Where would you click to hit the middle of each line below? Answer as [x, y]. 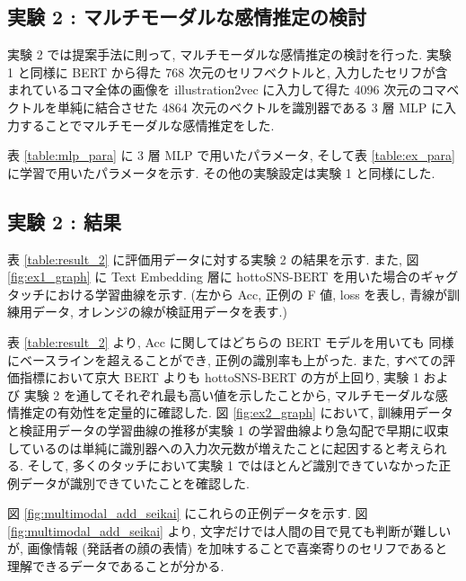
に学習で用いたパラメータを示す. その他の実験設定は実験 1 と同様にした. [221, 172]
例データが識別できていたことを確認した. [128, 483]
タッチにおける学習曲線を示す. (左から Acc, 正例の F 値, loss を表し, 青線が [227, 294]
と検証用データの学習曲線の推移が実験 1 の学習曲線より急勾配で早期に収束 [229, 429]
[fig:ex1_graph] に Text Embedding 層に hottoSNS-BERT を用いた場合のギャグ [233, 277]
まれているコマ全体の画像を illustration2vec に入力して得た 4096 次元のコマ [227, 89]
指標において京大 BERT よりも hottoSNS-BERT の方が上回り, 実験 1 [219, 377]
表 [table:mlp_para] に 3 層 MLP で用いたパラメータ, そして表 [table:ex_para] [232, 155]
